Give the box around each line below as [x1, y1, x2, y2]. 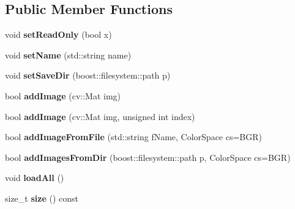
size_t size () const [5, 191, 78, 204]
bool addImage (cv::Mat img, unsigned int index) [5, 110, 195, 122]
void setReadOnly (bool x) [5, 28, 112, 41]
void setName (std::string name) [5, 48, 132, 61]
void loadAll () [5, 171, 64, 184]
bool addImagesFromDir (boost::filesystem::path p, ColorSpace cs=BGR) [5, 151, 291, 163]
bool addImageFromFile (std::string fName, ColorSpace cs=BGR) [5, 130, 263, 143]
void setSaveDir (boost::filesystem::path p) [5, 69, 171, 82]
